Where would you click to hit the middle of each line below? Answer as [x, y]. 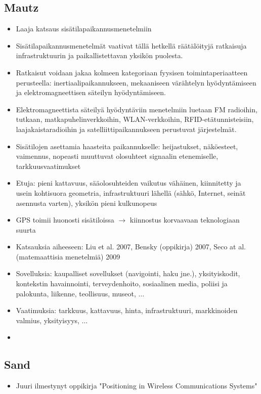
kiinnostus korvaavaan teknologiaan [185, 220]
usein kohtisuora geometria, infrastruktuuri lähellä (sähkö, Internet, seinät [131, 192]
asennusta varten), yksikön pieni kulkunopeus [86, 203]
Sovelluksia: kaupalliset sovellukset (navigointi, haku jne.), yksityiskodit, [128, 273]
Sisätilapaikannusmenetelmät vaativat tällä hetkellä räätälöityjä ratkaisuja [131, 45]
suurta [26, 229]
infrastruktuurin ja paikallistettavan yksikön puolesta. [99, 55]
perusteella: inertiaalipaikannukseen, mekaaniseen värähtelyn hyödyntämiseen [136, 82]
